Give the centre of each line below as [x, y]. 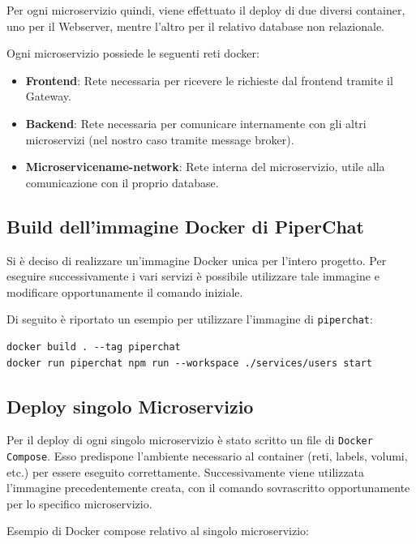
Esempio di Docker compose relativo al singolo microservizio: [158, 531]
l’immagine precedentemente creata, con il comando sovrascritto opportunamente [208, 488]
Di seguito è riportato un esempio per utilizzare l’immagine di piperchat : [190, 319]
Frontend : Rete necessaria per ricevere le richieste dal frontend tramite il [209, 80]
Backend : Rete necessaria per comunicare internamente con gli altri [196, 123]
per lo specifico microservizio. [79, 503]
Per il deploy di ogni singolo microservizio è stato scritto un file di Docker [190, 440]
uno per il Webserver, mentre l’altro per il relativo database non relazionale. [195, 26]
